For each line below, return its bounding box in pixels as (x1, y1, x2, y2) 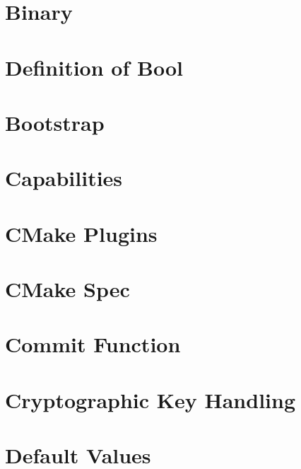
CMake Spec (5, 274, 130, 303)
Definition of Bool (5, 52, 183, 81)
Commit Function (5, 330, 181, 359)
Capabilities (5, 163, 123, 192)
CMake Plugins (5, 219, 158, 248)
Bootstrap (5, 108, 105, 137)
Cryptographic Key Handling (5, 385, 296, 414)
